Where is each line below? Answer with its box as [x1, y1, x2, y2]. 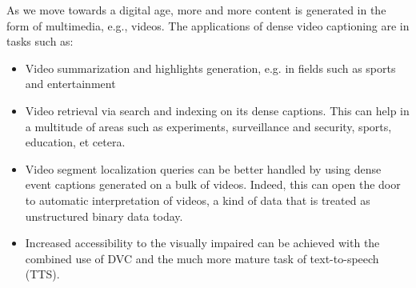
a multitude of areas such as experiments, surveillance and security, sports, [25, 118, 392, 134]
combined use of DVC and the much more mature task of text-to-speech [25, 250, 379, 266]
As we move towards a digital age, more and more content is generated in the [6, 2, 386, 18]
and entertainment [25, 75, 116, 92]
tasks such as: [6, 33, 74, 50]
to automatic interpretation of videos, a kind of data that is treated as [25, 191, 370, 208]
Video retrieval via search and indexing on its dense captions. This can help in [25, 102, 410, 118]
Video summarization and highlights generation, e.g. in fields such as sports [25, 59, 396, 76]
